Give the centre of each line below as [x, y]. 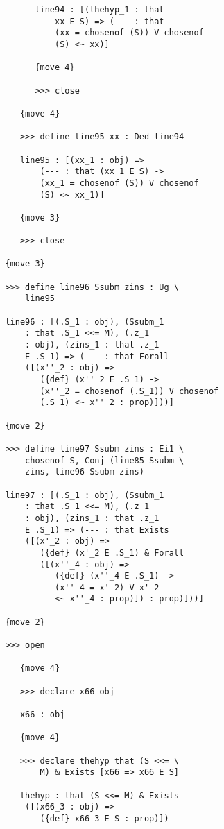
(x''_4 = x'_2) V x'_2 [107, 587]
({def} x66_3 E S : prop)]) [104, 818]
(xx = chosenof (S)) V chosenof [129, 33]
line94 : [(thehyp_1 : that [100, 10]
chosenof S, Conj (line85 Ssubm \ [105, 460]
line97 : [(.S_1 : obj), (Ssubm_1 [85, 495]
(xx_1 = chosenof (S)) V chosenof [119, 183]
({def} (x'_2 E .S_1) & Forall [112, 553]
